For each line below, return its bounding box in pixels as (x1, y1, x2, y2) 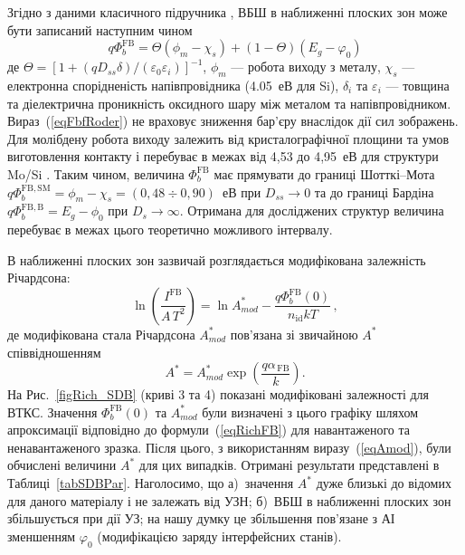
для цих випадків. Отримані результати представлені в (138, 455, 440, 474)
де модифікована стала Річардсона (7, 324, 195, 343)
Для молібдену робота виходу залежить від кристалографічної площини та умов (7, 129, 450, 148)
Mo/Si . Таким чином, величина (7, 164, 185, 183)
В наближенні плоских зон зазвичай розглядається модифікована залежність (7, 250, 426, 269)
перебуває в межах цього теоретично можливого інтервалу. (7, 220, 333, 239)
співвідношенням (7, 342, 101, 361)
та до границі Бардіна (314, 182, 434, 201)
